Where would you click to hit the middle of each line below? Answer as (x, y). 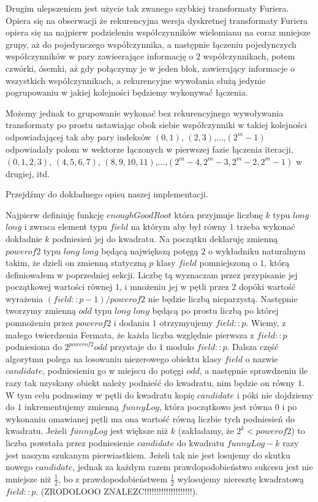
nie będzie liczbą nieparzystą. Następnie (223, 298)
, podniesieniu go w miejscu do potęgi (113, 371)
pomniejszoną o (228, 263)
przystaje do (133, 347)
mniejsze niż (28, 478)
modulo (180, 347)
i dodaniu (131, 323)
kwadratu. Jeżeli (36, 431)
